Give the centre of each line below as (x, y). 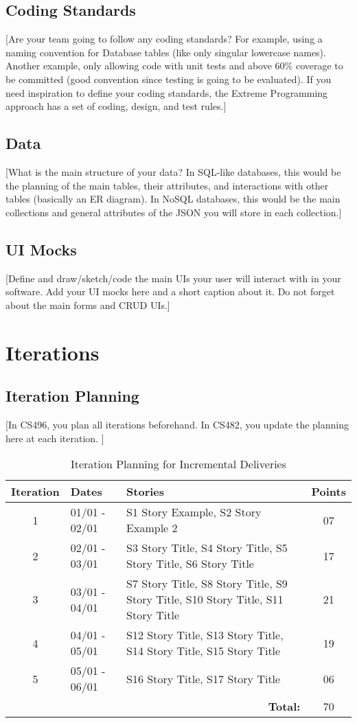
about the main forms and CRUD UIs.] (88, 305)
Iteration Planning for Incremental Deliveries (178, 464)
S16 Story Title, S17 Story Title (204, 678)
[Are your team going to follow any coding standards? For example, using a (164, 39)
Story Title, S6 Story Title (190, 564)
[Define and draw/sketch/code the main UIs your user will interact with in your (173, 278)
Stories (146, 492)
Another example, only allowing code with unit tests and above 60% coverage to (174, 66)
